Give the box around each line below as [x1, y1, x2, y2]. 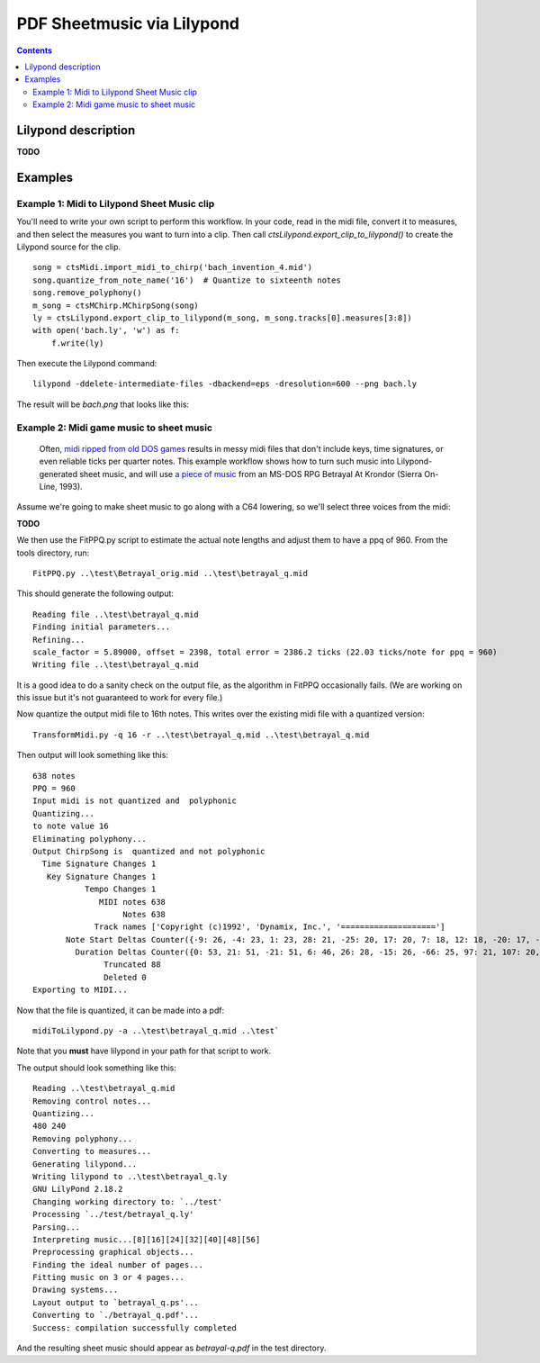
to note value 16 [32, 821, 109, 832]
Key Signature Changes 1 [46, 871, 157, 881]
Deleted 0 [103, 972, 148, 982]
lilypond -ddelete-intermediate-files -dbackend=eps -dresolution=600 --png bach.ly [32, 379, 418, 389]
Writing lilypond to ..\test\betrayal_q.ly [32, 1171, 228, 1181]
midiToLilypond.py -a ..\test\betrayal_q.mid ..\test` [32, 1026, 280, 1036]
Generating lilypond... [32, 1159, 138, 1169]
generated [39, 468, 78, 479]
